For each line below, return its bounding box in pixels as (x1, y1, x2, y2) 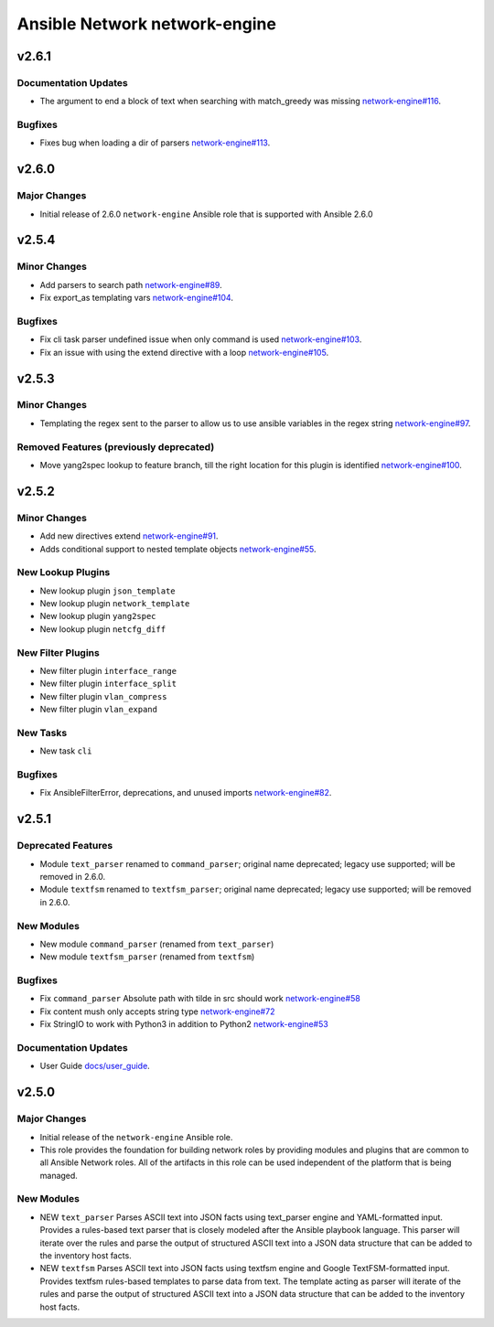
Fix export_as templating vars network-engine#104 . (39, 293, 233, 304)
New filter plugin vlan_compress (39, 690, 167, 701)
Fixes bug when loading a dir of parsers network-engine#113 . (39, 137, 271, 148)
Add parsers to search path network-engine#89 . (39, 279, 223, 290)
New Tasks (16, 726, 68, 739)
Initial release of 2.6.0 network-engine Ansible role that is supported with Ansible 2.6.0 (39, 209, 373, 219)
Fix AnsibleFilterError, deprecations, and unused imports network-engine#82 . (39, 787, 332, 798)
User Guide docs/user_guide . (39, 1061, 150, 1072)
